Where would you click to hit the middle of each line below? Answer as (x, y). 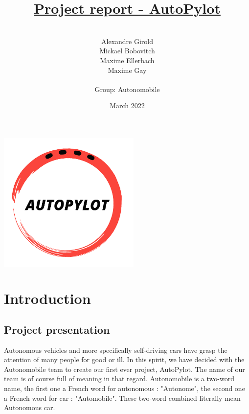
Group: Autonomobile (127, 89)
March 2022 (127, 105)
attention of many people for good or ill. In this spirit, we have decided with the (124, 359)
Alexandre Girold (127, 41)
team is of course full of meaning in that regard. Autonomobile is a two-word (119, 379)
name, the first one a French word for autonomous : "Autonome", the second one (124, 388)
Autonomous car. (30, 407)
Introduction (47, 298)
